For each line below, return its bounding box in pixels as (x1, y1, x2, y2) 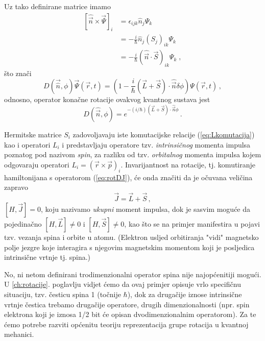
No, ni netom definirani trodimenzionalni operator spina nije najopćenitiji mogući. (4, 269, 261, 279)
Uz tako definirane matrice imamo (4, 1, 111, 11)
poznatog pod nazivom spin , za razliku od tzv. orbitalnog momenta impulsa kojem (4, 149, 261, 160)
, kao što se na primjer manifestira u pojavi (124, 218, 260, 229)
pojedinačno (4, 218, 42, 229)
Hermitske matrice (4, 129, 62, 139)
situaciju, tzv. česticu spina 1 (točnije (4, 288, 121, 299)
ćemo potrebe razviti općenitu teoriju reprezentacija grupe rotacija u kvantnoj (4, 319, 249, 329)
